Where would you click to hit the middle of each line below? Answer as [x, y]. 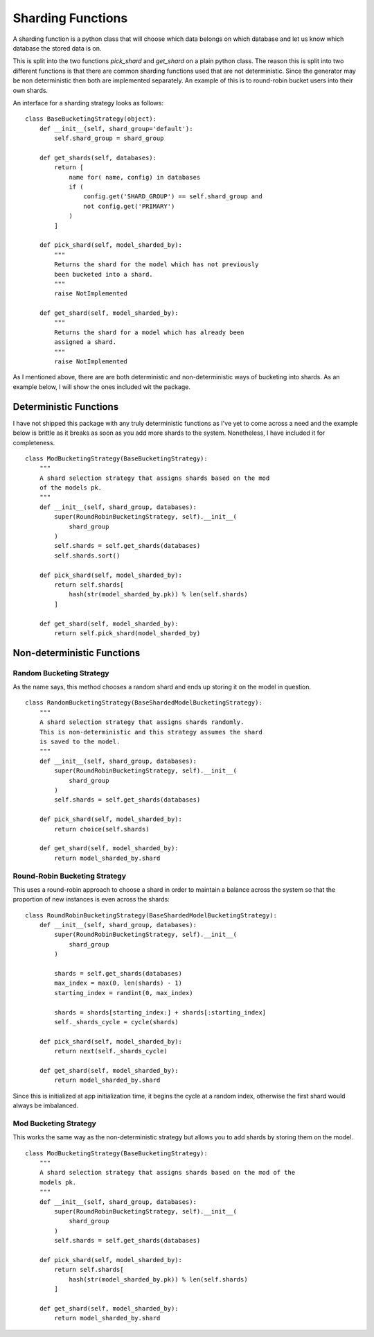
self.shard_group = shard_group [109, 138]
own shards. [30, 90]
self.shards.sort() [87, 555]
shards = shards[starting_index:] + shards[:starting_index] [160, 1012]
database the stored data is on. [57, 48]
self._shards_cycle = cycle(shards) [117, 1022]
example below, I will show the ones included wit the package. [101, 387]
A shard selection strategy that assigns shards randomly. [142, 722]
